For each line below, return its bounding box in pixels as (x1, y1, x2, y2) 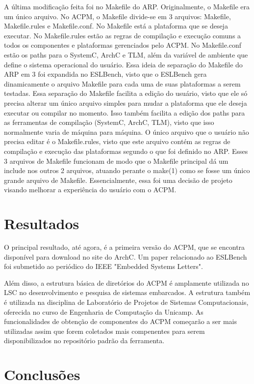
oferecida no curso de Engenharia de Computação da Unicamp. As (4, 306, 203, 317)
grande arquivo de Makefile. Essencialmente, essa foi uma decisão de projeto (4, 175, 232, 185)
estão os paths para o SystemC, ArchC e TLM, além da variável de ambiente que (4, 49, 248, 59)
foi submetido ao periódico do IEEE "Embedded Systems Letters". (4, 261, 203, 271)
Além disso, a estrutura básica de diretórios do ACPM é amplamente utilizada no (4, 277, 249, 288)
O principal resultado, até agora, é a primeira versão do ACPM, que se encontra (4, 242, 245, 252)
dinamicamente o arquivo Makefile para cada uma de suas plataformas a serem (4, 78, 241, 89)
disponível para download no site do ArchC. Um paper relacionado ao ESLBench (4, 251, 247, 262)
